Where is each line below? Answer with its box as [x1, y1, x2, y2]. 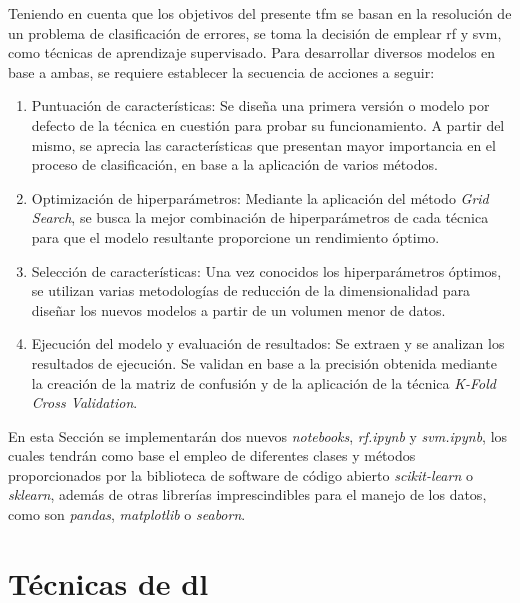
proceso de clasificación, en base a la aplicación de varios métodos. [31, 154, 438, 175]
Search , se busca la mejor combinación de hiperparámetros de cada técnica [31, 207, 489, 228]
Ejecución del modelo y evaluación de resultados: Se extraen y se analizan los [31, 333, 505, 354]
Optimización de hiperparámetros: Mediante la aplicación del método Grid [31, 187, 489, 208]
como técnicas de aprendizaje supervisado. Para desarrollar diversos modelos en [8, 42, 496, 63]
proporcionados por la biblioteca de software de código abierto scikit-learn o [8, 464, 473, 485]
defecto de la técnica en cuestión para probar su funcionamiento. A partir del [31, 114, 505, 135]
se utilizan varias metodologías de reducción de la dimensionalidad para [31, 280, 471, 301]
